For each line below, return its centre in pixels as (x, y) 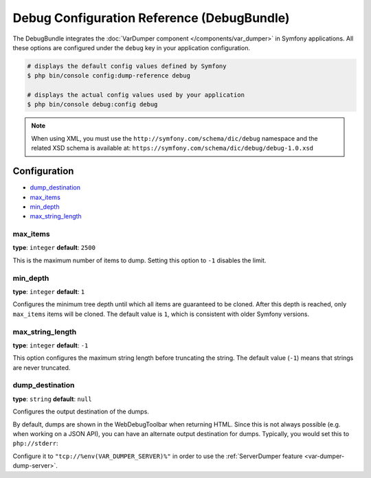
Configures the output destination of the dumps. (81, 411)
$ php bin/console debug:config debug (92, 104)
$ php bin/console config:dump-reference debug (109, 76)
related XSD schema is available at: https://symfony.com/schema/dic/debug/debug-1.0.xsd (172, 148)
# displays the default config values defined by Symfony (127, 66)
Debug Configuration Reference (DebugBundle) (151, 18)
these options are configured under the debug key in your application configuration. (132, 47)
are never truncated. (42, 367)
